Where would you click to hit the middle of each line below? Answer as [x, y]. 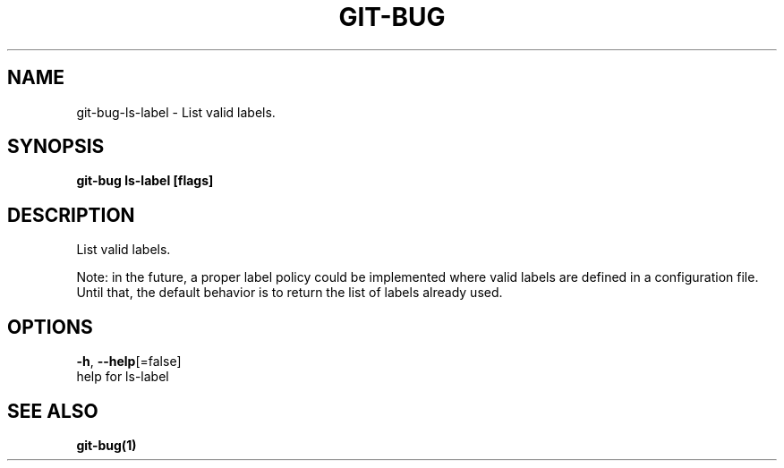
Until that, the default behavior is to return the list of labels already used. [290, 293]
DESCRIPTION [71, 215]
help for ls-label [123, 377]
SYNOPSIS [56, 147]
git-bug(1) [107, 445]
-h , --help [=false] [129, 362]
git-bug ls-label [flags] [145, 181]
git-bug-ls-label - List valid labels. [176, 112]
